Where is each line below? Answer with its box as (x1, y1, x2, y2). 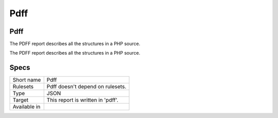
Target (12, 97, 29, 104)
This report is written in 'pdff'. (46, 97, 118, 104)
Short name (12, 77, 41, 84)
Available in (12, 103, 41, 110)
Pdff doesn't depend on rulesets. (46, 83, 127, 90)
